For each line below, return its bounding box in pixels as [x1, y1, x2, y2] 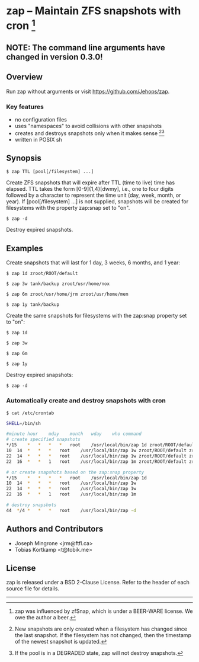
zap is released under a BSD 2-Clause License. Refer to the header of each [6, 579, 190, 586]
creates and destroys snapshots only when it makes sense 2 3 [14, 129, 165, 137]
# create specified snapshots [6, 437, 81, 443]
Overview [6, 72, 43, 82]
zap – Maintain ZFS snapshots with [6, 4, 181, 18]
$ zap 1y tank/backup [6, 302, 60, 308]
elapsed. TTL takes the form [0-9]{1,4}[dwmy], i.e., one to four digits [6, 186, 174, 193]
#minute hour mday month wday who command [6, 431, 142, 437]
